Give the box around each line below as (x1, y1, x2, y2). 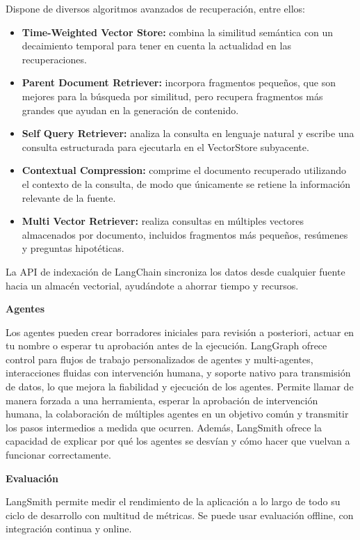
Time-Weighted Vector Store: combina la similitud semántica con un (22, 24, 334, 39)
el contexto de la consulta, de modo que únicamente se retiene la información (22, 176, 351, 191)
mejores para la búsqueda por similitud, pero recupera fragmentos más (22, 88, 323, 103)
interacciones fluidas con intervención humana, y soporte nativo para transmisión (6, 365, 351, 380)
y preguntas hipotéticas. (22, 241, 124, 255)
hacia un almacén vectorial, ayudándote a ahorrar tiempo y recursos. (6, 278, 299, 292)
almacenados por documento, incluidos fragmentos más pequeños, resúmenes (22, 227, 348, 241)
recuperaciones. (22, 51, 87, 66)
